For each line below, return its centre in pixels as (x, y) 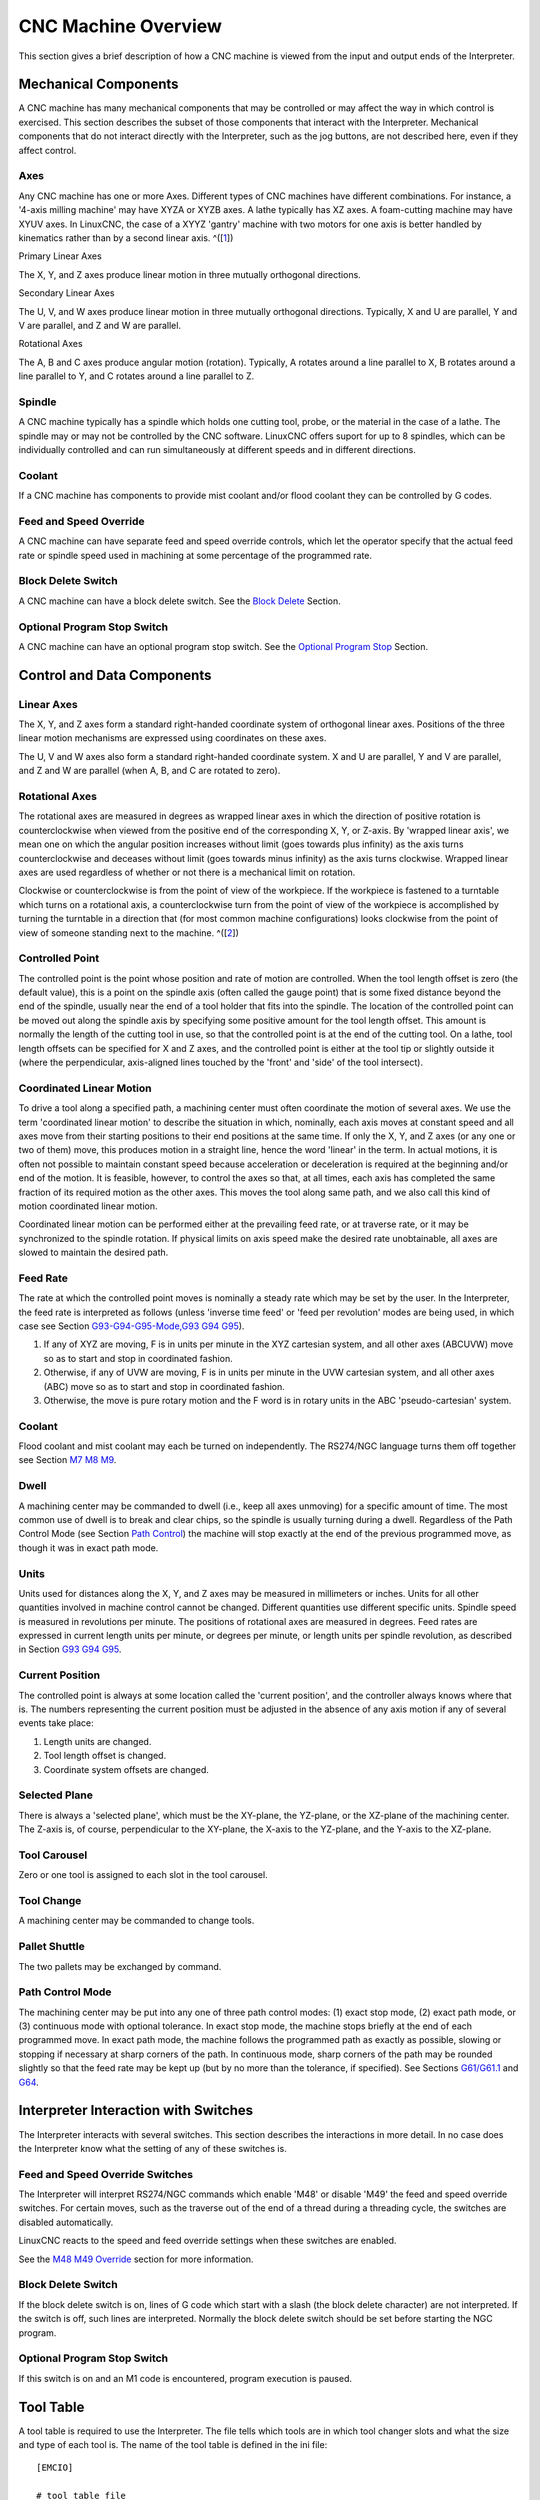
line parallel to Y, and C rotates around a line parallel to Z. (136, 376)
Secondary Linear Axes (66, 293)
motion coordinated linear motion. (88, 1206)
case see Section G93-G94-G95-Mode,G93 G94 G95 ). (131, 1326)
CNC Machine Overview (120, 26)
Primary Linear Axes (60, 256)
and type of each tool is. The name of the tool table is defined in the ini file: (173, 2444)
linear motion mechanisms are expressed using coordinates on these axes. (172, 738)
